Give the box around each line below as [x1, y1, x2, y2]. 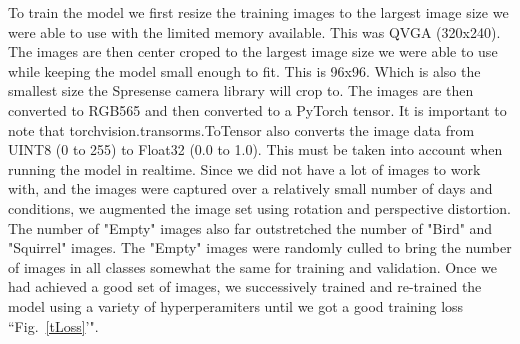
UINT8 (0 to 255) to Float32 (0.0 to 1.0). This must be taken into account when [8, 139, 503, 160]
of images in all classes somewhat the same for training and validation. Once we [8, 256, 497, 277]
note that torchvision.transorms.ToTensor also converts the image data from [8, 119, 475, 140]
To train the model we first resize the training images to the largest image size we [8, 2, 509, 22]
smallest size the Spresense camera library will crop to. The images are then [8, 80, 474, 101]
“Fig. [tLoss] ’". [8, 315, 99, 336]
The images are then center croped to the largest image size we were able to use [8, 41, 498, 62]
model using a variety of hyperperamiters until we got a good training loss [8, 295, 464, 316]
